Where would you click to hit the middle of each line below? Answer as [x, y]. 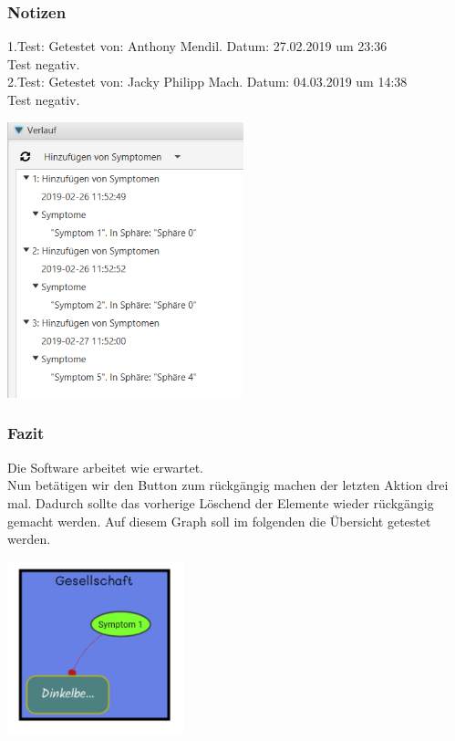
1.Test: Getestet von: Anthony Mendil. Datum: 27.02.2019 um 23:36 [197, 46]
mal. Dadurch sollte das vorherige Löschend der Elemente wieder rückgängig [221, 502]
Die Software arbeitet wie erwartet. [105, 467]
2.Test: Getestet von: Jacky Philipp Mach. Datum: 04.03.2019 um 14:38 [207, 82]
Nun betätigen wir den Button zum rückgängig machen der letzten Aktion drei [228, 485]
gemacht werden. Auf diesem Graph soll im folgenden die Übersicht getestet [219, 521]
